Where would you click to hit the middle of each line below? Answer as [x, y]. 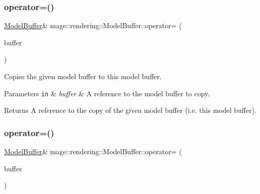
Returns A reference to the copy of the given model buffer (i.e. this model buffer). [131, 110]
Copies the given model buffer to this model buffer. [83, 76]
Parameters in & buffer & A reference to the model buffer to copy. [107, 93]
